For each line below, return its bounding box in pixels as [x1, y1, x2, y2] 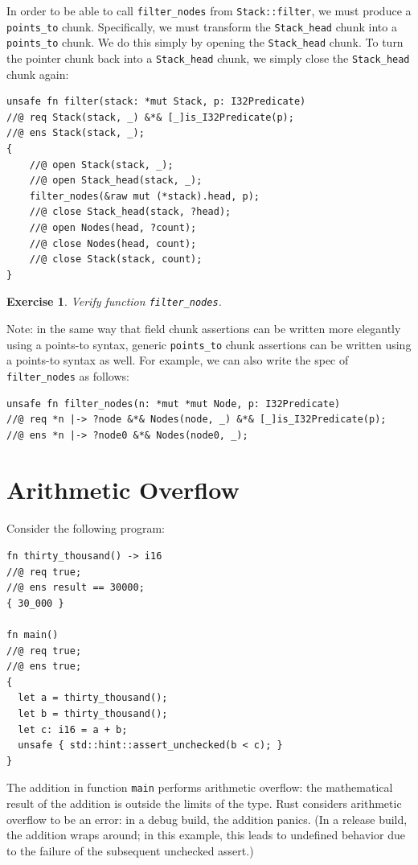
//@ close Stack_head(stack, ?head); [29, 206, 232, 218]
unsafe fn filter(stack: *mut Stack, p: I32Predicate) [6, 96, 306, 108]
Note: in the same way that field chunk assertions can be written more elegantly [6, 320, 401, 336]
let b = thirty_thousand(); [18, 707, 168, 719]
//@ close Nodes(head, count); [29, 237, 197, 249]
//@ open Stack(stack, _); [29, 159, 174, 171]
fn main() [6, 628, 59, 641]
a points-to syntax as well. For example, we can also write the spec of [6, 352, 349, 369]
